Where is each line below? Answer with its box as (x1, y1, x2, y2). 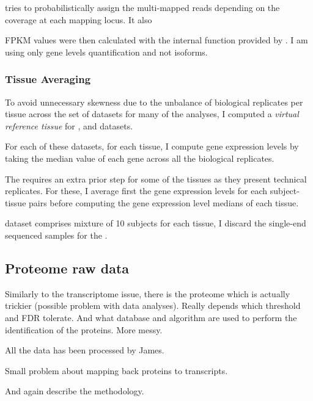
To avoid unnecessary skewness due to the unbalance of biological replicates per (5, 95, 303, 108)
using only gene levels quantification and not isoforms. (5, 45, 208, 58)
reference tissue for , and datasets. (5, 119, 133, 132)
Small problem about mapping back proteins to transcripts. (5, 364, 228, 377)
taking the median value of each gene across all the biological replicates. (5, 151, 274, 164)
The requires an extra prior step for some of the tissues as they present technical (5, 172, 307, 185)
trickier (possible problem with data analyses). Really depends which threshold (5, 299, 301, 312)
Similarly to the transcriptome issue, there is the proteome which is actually (5, 287, 290, 300)
